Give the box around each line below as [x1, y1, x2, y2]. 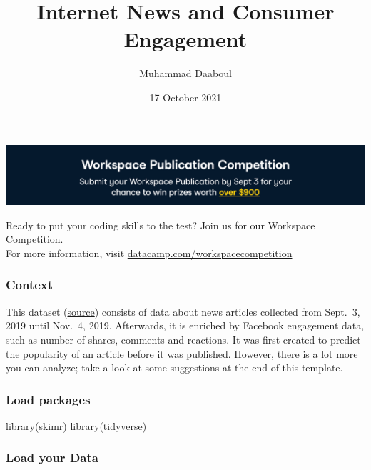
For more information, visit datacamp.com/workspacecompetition [6, 245, 293, 260]
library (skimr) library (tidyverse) [6, 418, 147, 433]
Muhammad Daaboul [139, 66, 232, 81]
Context [6, 276, 54, 294]
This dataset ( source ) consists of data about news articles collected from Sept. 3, [6, 304, 360, 319]
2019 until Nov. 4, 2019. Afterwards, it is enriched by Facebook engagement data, [6, 318, 365, 333]
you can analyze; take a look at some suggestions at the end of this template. [6, 360, 343, 375]
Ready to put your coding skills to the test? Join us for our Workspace [6, 217, 315, 232]
